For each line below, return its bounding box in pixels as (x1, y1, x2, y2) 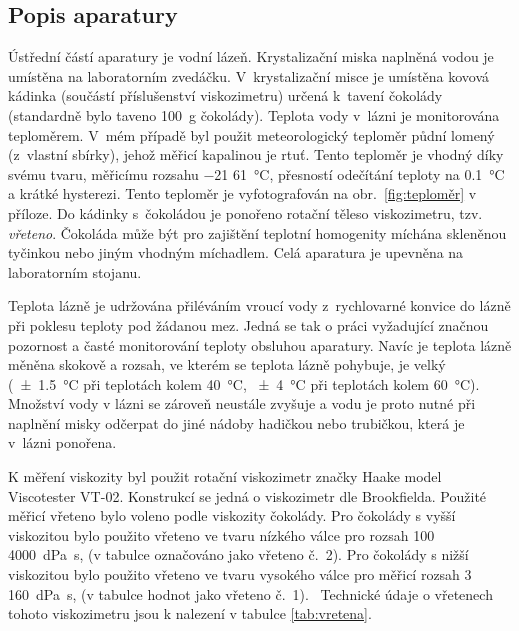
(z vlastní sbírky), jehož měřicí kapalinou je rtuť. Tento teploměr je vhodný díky (8, 144, 504, 165)
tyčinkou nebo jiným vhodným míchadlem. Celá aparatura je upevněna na (8, 242, 464, 263)
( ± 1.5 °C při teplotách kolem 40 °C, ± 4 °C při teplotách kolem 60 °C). (8, 373, 480, 394)
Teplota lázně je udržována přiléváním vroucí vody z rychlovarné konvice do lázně (8, 295, 511, 316)
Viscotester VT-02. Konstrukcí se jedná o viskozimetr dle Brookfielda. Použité (8, 485, 487, 506)
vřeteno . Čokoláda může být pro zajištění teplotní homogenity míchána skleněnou (8, 222, 507, 243)
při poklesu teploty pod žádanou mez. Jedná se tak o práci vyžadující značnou (8, 314, 489, 335)
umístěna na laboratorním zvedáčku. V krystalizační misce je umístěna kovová (8, 65, 490, 86)
